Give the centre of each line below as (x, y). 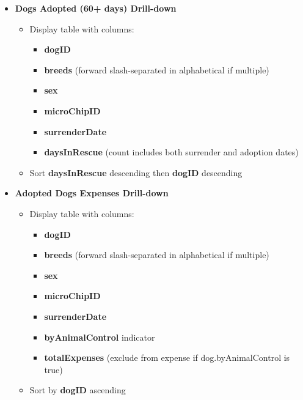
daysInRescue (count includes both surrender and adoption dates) (171, 152)
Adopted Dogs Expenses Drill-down (92, 193)
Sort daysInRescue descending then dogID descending (136, 172)
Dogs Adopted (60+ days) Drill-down (96, 8)
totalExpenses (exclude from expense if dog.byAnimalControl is (167, 357)
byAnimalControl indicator (100, 337)
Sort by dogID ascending (78, 390)
